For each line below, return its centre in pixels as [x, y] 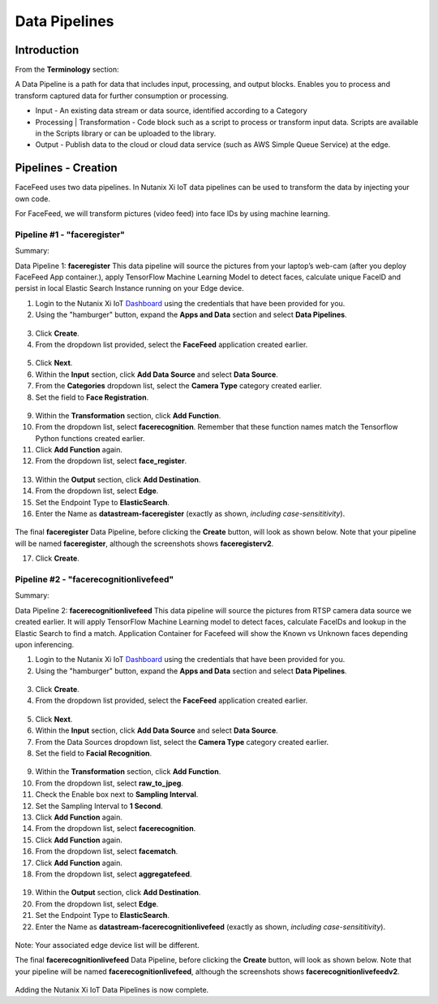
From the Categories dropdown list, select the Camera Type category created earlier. [178, 386]
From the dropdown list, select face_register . [111, 461]
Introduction [47, 50]
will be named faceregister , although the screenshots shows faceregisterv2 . [144, 543]
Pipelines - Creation [66, 168]
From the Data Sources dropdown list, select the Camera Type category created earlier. [182, 742]
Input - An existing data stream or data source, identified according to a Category [171, 110]
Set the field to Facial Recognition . [94, 753]
